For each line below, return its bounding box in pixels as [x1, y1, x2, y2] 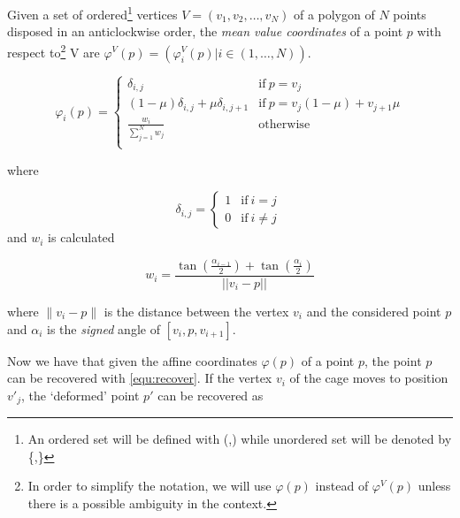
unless [418, 476, 451, 495]
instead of [315, 476, 369, 495]
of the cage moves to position [289, 369, 448, 387]
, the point [364, 351, 422, 369]
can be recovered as [157, 385, 264, 404]
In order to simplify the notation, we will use [27, 476, 272, 495]
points [393, 4, 426, 23]
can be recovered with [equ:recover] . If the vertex [7, 369, 272, 387]
